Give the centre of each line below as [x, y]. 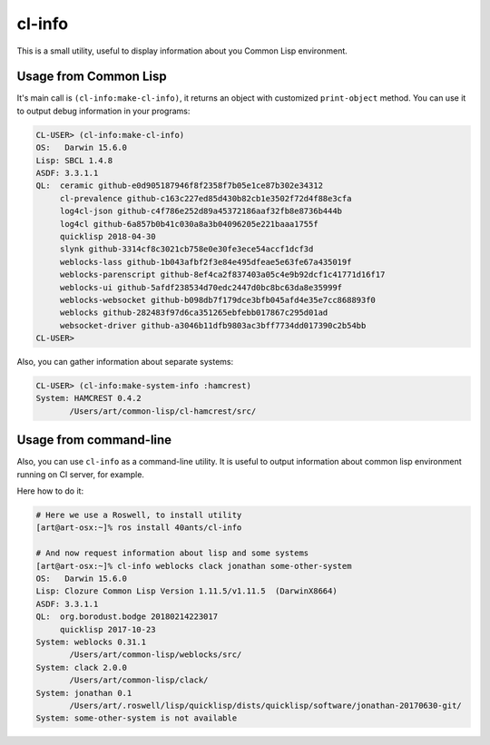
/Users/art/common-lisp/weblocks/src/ [156, 655]
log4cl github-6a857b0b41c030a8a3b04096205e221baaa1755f [189, 224]
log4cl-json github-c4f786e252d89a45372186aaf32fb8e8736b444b [201, 211]
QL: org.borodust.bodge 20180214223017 [127, 617]
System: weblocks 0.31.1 [91, 642]
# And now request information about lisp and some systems [172, 553]
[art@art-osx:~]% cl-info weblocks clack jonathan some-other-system [194, 566]
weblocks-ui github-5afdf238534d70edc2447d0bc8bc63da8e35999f [201, 287]
